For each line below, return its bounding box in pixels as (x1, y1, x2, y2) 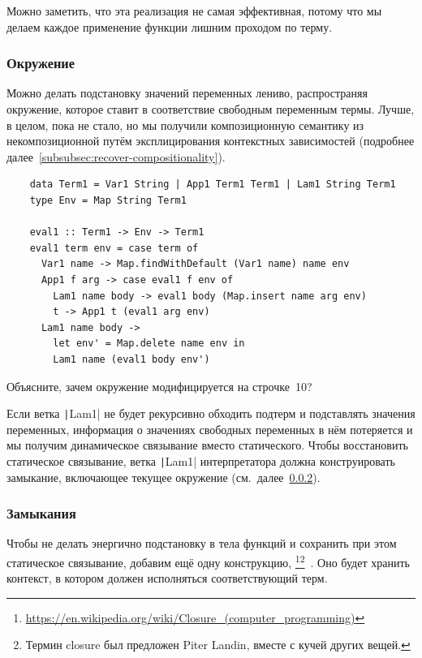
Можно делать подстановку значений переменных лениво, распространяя (6, 84, 368, 101)
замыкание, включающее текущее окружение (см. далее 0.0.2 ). (6, 468, 321, 485)
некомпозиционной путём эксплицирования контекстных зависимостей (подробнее (6, 132, 415, 149)
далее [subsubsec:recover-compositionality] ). (6, 148, 226, 165)
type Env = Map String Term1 (29, 194, 187, 206)
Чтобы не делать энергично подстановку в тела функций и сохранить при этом (6, 535, 397, 552)
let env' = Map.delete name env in (53, 338, 245, 350)
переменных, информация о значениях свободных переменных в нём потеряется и (6, 420, 413, 437)
